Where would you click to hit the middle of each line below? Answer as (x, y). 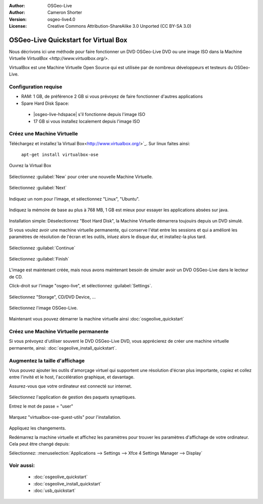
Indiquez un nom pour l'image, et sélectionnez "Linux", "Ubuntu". (74, 199)
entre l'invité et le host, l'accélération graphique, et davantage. (72, 377)
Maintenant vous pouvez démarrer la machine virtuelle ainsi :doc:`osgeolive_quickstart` (97, 319)
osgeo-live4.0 (61, 19)
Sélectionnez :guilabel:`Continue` (42, 248)
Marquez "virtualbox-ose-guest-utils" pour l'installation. (65, 417)
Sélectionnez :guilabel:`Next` (38, 188)
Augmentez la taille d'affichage (47, 360)
